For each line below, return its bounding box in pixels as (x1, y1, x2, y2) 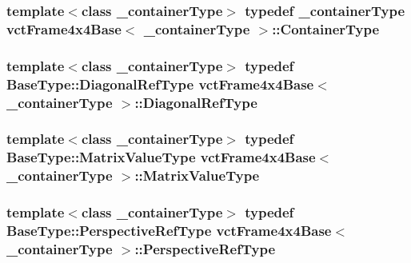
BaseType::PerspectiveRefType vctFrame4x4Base (6, 220, 332, 240)
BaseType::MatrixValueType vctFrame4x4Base (6, 147, 316, 167)
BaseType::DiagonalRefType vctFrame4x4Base (6, 74, 314, 94)
